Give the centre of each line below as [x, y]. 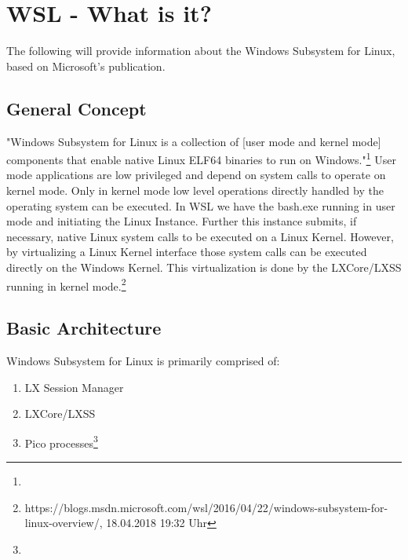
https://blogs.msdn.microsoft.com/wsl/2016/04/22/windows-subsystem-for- [206, 507]
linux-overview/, [64, 523]
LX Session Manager [74, 387]
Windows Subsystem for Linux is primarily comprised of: [143, 360]
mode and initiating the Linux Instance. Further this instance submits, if [182, 221]
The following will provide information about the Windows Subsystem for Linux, [201, 51]
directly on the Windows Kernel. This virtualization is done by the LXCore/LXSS [204, 267]
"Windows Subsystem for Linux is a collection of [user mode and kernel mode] [194, 141]
